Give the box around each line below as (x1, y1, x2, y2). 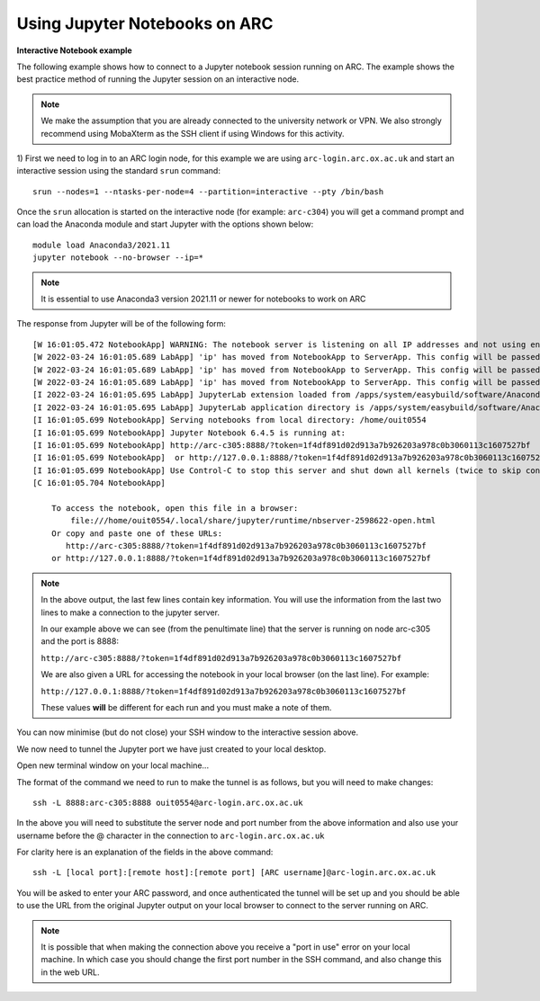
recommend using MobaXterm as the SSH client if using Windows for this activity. (40, 128, 346, 139)
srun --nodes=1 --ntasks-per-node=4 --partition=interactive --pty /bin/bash (32, 186, 384, 197)
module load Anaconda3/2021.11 (32, 239, 171, 250)
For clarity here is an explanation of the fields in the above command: (16, 846, 274, 858)
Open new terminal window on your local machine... (16, 760, 210, 771)
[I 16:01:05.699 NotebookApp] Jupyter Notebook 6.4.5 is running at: (32, 427, 346, 438)
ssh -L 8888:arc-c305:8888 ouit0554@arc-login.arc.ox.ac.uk (32, 797, 303, 808)
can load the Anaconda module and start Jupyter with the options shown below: (16, 219, 314, 229)
